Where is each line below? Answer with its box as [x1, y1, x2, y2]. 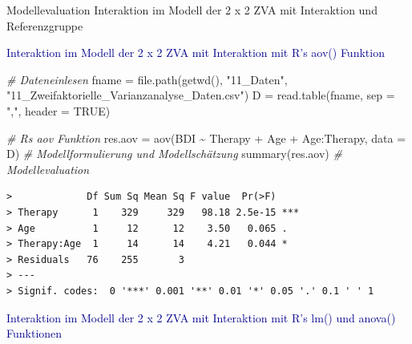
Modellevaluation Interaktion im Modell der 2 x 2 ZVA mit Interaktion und [6, 2, 378, 18]
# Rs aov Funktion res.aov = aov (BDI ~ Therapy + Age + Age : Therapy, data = [6, 129, 406, 146]
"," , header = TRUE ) [6, 102, 111, 119]
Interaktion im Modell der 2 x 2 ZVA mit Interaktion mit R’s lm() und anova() [6, 309, 396, 326]
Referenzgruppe [6, 17, 83, 34]
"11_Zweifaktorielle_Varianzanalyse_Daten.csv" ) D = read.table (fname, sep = [6, 87, 395, 103]
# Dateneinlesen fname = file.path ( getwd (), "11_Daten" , [6, 71, 288, 87]
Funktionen [6, 325, 63, 342]
